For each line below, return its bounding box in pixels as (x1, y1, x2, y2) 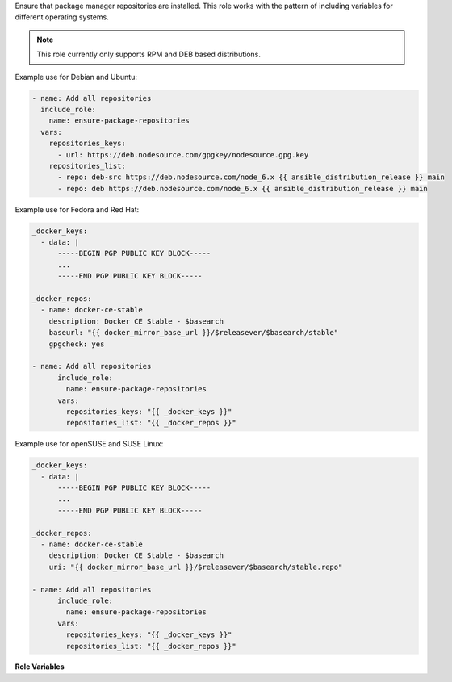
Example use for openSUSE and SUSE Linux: (15, 439, 164, 449)
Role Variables (15, 662, 65, 672)
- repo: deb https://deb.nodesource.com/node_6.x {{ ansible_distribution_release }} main (57, 184, 428, 193)
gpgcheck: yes (48, 339, 105, 349)
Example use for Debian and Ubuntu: (15, 72, 137, 82)
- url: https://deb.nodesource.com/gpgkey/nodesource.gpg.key (57, 150, 309, 159)
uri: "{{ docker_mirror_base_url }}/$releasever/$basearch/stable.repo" (48, 562, 343, 571)
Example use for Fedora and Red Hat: (15, 204, 140, 214)
